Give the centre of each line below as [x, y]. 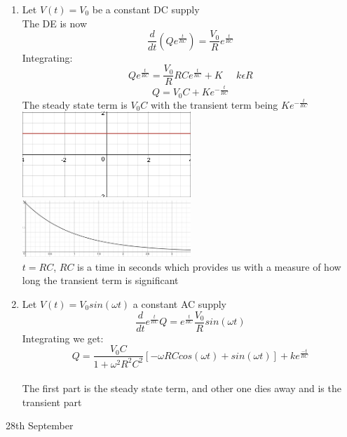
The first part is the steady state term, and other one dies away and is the [182, 388]
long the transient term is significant [100, 280]
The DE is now [55, 23]
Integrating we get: [63, 338]
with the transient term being [214, 104]
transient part [52, 402]
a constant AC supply [179, 304]
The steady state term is [75, 104]
